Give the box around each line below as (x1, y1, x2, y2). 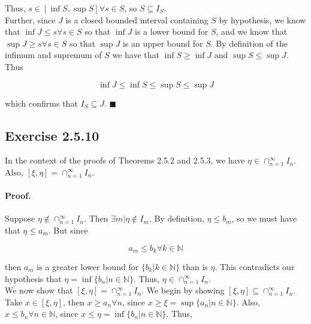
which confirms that (5, 96, 78, 109)
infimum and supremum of (5, 49, 102, 61)
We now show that (5, 284, 73, 296)
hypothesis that (5, 272, 62, 284)
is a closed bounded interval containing (65, 13, 209, 26)
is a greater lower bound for (37, 260, 139, 272)
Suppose (5, 212, 35, 225)
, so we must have (231, 212, 297, 225)
